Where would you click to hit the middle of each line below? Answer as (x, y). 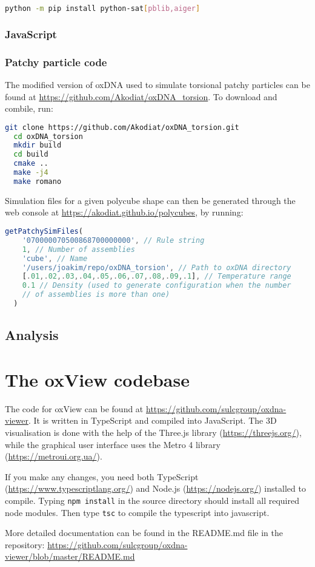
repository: (25, 544)
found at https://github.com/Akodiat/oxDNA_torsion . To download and (141, 96)
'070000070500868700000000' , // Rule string (113, 240)
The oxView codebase (97, 379)
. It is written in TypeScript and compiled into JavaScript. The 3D (152, 420)
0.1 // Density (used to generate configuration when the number (157, 286)
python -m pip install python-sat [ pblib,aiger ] (103, 8)
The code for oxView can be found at (74, 408)
